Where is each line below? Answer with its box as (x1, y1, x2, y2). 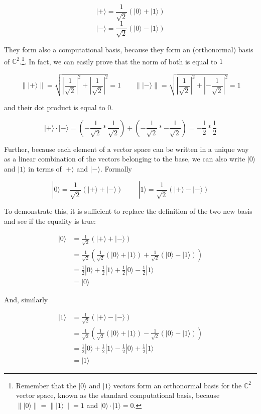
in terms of (28, 163, 62, 174)
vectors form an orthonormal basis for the (113, 380, 242, 390)
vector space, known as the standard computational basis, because (16, 390, 220, 400)
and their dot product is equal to (4, 102, 105, 112)
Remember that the (16, 380, 76, 390)
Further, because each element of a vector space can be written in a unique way (4, 143, 249, 154)
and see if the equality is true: (4, 215, 96, 226)
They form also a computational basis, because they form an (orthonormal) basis (4, 44, 253, 54)
